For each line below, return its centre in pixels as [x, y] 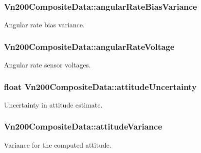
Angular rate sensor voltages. [47, 65]
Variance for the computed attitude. [58, 144]
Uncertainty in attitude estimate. [53, 104]
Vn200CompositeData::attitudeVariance [83, 126]
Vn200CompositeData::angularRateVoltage [89, 46]
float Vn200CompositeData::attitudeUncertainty [100, 86]
